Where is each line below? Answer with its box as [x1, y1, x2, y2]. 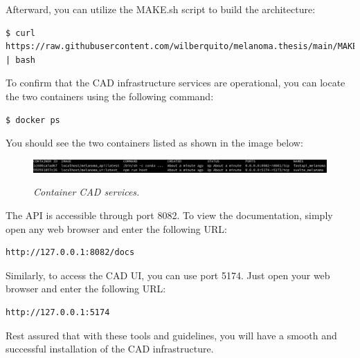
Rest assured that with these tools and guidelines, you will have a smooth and [6, 328, 337, 342]
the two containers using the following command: [6, 88, 214, 103]
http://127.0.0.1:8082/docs [6, 247, 135, 258]
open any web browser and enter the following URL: [6, 221, 227, 236]
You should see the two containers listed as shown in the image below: [6, 135, 303, 150]
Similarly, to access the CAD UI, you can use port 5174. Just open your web [6, 267, 330, 282]
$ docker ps [6, 115, 60, 125]
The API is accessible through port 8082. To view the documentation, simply [6, 207, 333, 222]
